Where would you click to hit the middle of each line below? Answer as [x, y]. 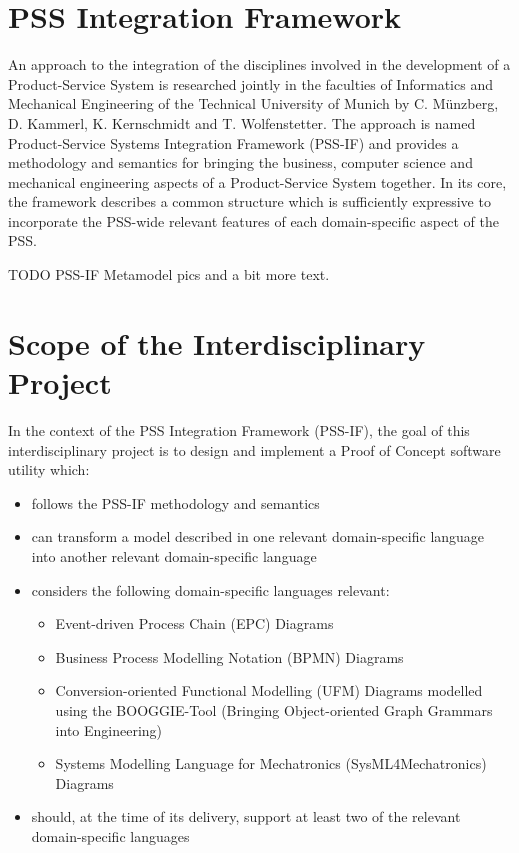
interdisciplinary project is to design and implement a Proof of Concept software [254, 449]
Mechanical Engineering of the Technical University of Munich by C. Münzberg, [253, 103]
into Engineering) [109, 729]
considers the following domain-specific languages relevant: [210, 589]
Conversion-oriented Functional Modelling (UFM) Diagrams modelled [269, 690]
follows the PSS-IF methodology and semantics [175, 502]
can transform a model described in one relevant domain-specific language [258, 536]
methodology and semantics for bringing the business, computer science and [240, 162]
